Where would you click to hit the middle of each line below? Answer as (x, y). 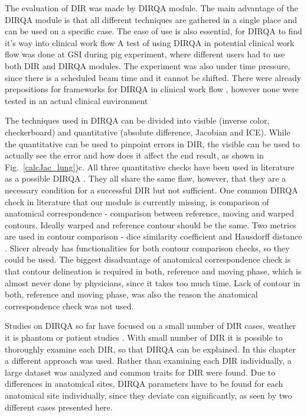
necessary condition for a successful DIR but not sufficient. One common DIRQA (151, 190)
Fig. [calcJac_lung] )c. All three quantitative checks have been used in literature (150, 167)
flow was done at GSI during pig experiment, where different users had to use (145, 54)
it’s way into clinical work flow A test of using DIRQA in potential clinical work (150, 42)
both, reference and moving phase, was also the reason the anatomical (131, 294)
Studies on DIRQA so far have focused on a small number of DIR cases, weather (151, 326)
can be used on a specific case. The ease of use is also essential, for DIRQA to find (153, 31)
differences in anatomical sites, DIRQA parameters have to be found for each (144, 384)
